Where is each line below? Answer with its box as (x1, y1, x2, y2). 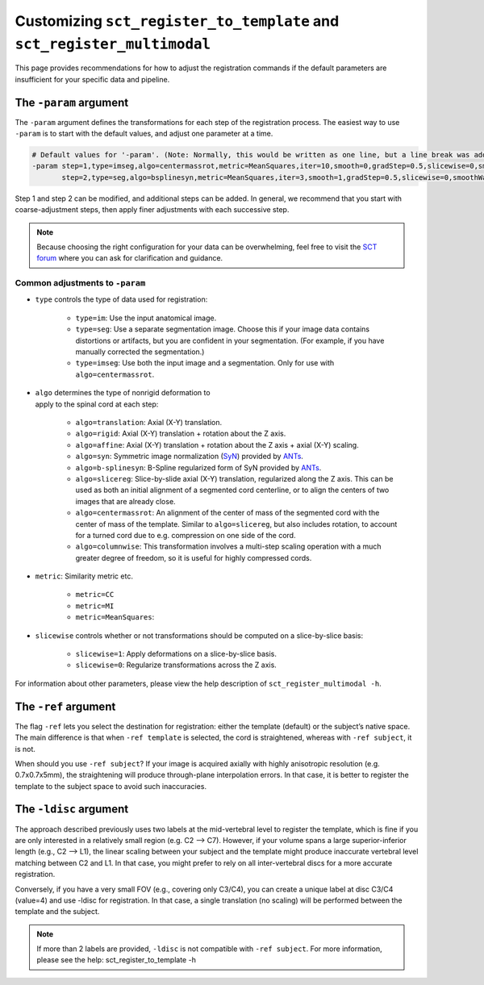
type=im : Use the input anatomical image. (75, 313, 217, 323)
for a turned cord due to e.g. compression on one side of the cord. (75, 530, 296, 540)
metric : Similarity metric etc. (35, 571, 133, 581)
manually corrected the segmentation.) (75, 347, 205, 357)
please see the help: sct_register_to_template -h (36, 955, 197, 965)
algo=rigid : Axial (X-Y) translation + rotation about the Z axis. (75, 428, 286, 439)
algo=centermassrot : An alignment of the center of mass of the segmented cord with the (75, 508, 380, 518)
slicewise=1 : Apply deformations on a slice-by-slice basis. (75, 649, 277, 659)
